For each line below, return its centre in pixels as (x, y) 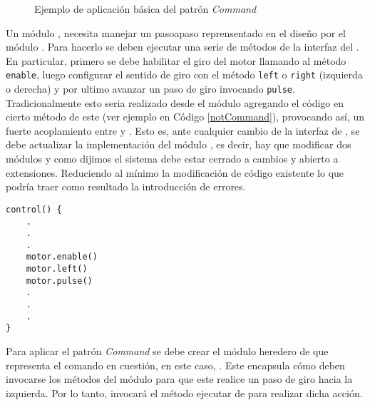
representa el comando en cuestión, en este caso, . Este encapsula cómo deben (175, 365)
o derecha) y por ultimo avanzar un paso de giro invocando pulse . (150, 89)
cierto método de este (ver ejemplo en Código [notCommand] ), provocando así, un (185, 117)
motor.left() (57, 269)
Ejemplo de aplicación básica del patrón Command (145, 9)
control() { (34, 209)
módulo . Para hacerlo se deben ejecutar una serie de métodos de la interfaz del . (183, 47)
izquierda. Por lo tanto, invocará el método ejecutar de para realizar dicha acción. (184, 393)
